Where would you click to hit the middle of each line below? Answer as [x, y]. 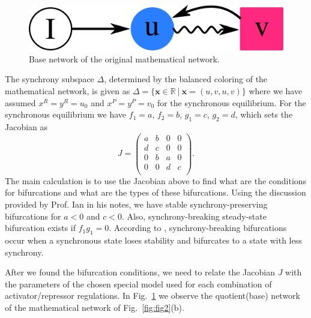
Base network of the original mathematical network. [124, 58]
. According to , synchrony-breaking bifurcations [198, 228]
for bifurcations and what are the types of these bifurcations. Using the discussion [155, 192]
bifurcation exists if [41, 228]
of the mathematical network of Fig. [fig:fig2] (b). [95, 307]
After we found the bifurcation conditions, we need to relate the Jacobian [140, 272]
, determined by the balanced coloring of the [186, 79]
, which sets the [264, 114]
